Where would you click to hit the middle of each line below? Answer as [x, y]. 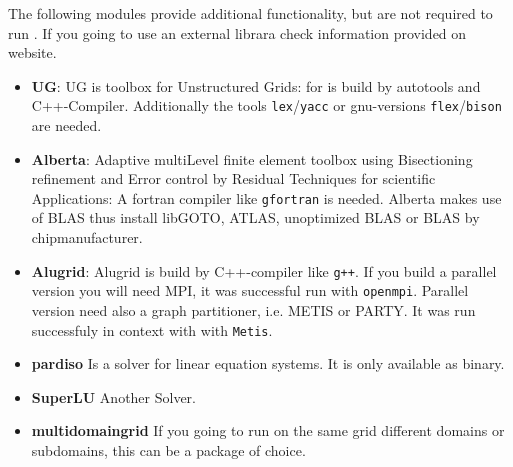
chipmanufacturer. [87, 237]
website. [32, 52]
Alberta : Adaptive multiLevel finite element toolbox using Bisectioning [252, 158]
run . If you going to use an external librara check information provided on [237, 32]
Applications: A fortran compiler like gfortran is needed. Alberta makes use [266, 197]
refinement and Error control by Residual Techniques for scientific [233, 178]
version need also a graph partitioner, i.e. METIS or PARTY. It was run [253, 309]
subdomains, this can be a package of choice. [168, 450]
